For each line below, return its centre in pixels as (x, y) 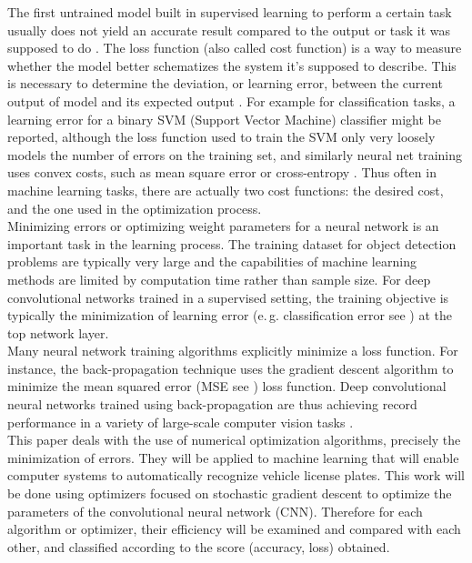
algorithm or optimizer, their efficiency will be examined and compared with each (234, 529)
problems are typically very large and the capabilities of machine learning (212, 261)
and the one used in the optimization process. (135, 208)
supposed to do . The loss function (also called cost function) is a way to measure (235, 48)
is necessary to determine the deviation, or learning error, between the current (225, 83)
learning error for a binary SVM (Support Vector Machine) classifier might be (224, 119)
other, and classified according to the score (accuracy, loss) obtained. (199, 546)
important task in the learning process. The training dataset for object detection (232, 243)
